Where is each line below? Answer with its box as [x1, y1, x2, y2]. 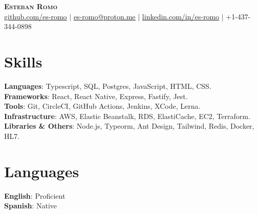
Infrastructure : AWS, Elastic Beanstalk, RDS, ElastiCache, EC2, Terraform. [4, 110, 250, 121]
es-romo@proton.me [73, 11, 136, 21]
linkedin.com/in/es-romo [142, 11, 220, 21]
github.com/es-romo [4, 11, 67, 21]
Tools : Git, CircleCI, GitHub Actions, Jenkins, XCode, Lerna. [4, 101, 201, 111]
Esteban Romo [4, 1, 58, 11]
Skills [4, 51, 42, 72]
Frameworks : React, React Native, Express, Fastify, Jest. [4, 90, 188, 101]
